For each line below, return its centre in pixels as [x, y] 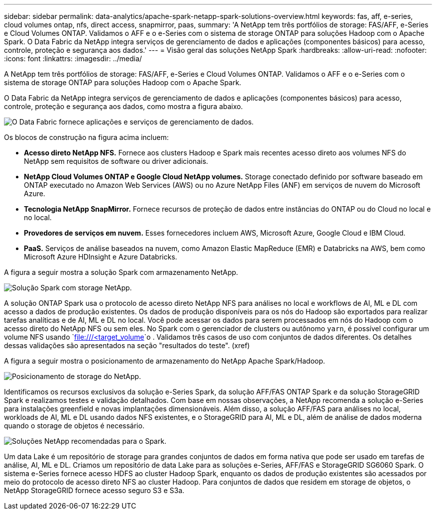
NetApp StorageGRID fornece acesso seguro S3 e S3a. [94, 490]
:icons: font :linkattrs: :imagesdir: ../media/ [73, 59]
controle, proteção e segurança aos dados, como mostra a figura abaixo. [123, 106]
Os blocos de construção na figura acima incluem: [86, 137]
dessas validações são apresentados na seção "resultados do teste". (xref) [127, 345]
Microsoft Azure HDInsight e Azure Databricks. [101, 257]
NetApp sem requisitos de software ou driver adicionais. [116, 161]
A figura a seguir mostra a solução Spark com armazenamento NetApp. [121, 272]
